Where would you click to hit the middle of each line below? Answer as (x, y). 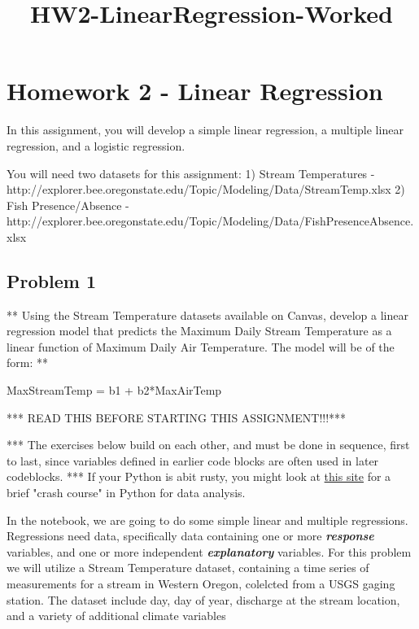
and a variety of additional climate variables (116, 616)
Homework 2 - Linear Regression (195, 91)
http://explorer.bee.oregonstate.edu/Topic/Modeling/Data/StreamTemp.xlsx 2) (206, 189)
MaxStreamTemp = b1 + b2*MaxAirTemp (114, 390)
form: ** (27, 363)
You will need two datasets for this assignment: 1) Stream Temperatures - (191, 173)
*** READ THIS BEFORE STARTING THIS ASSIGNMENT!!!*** (177, 417)
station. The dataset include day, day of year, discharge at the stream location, (203, 599)
